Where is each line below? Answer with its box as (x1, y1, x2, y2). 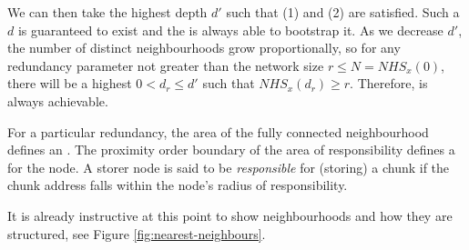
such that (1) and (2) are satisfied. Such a (226, 3, 460, 21)
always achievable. (7, 91, 108, 110)
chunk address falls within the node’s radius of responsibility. (7, 175, 348, 195)
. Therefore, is (350, 74, 428, 93)
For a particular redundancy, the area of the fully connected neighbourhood (7, 122, 429, 141)
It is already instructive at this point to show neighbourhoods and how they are (7, 205, 453, 225)
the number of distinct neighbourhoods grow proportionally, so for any (7, 38, 401, 57)
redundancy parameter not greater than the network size (7, 55, 324, 75)
